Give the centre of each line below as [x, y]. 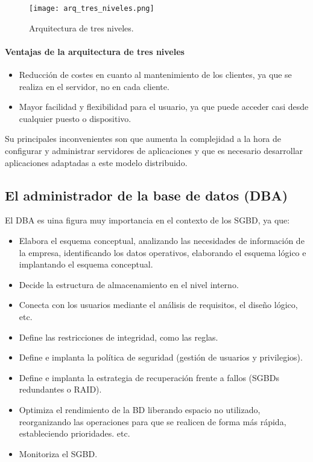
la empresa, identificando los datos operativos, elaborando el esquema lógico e [163, 252]
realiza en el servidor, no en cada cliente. [94, 86]
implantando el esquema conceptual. [86, 264]
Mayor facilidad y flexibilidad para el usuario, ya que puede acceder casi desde [164, 107]
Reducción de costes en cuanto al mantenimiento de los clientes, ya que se [155, 75]
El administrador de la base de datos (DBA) [147, 195]
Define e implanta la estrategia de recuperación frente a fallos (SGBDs [149, 377]
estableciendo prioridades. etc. [74, 433]
